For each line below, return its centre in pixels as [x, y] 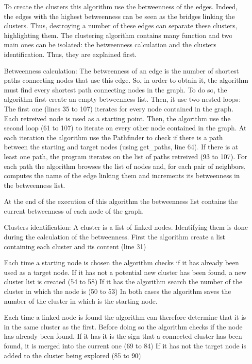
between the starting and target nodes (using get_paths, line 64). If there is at [121, 147]
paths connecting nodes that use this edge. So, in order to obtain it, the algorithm [126, 80]
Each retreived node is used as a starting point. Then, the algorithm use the [117, 118]
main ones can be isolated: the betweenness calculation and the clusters [110, 45]
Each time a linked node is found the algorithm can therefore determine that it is [125, 317]
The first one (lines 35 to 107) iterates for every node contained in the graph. [119, 108]
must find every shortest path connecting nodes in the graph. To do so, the [116, 89]
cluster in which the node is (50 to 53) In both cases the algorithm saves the [118, 291]
